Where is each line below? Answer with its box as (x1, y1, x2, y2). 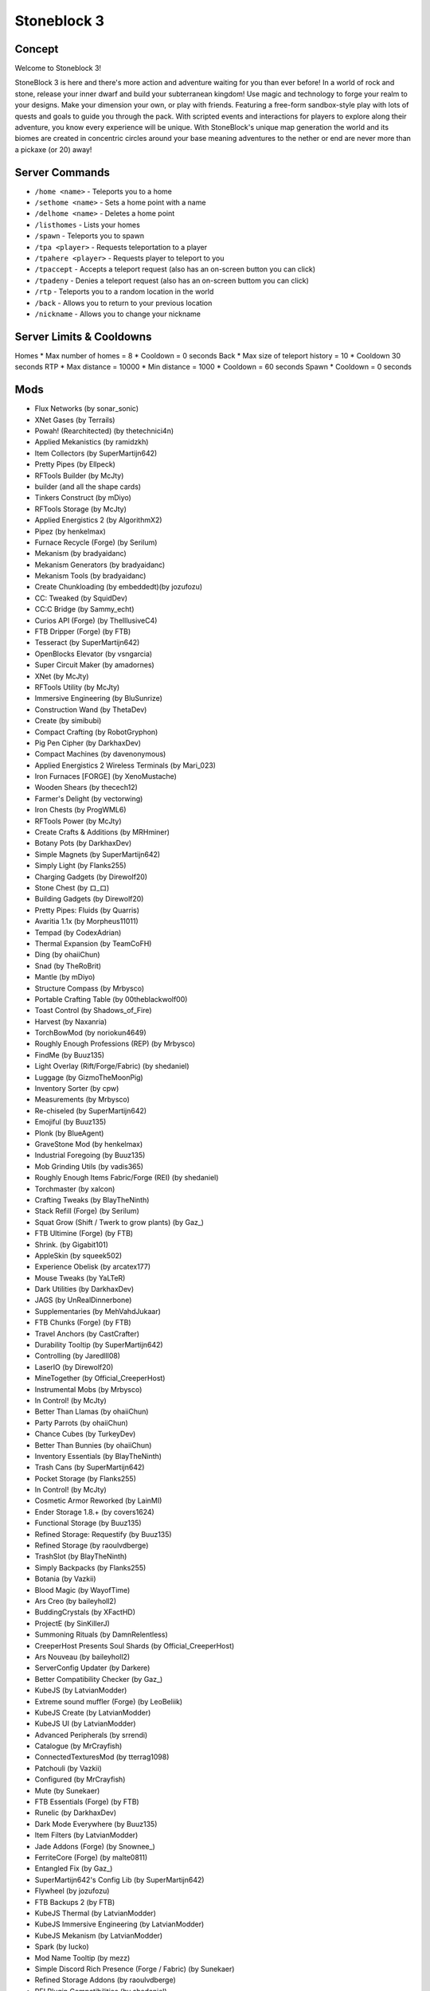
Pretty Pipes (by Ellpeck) (34, 460, 115, 469)
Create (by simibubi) (34, 716, 102, 726)
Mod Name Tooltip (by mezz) (34, 1953, 131, 1962)
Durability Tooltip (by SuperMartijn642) (34, 1340, 163, 1350)
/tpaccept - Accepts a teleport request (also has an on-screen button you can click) (34, 264, 316, 274)
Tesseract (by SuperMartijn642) (34, 638, 140, 647)
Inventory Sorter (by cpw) (34, 1084, 119, 1093)
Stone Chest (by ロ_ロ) (34, 883, 110, 892)
